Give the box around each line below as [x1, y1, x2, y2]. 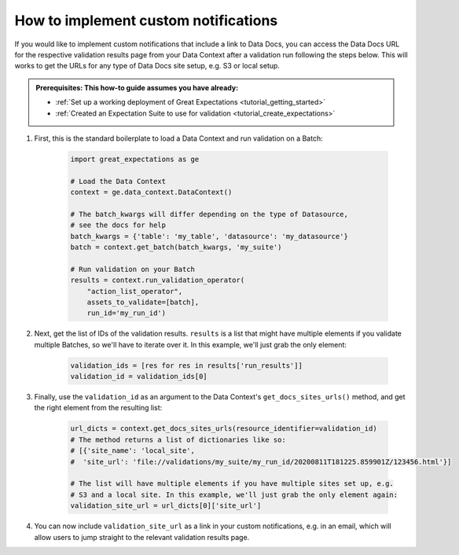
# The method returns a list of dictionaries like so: [70, 435, 286, 444]
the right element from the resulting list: [34, 403, 163, 413]
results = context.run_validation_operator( [70, 276, 245, 285]
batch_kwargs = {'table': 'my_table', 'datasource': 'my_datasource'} [70, 232, 349, 241]
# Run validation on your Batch [70, 264, 196, 274]
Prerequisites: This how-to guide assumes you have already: [35, 83, 239, 92]
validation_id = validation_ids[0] [70, 372, 207, 381]
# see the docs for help [70, 221, 167, 230]
